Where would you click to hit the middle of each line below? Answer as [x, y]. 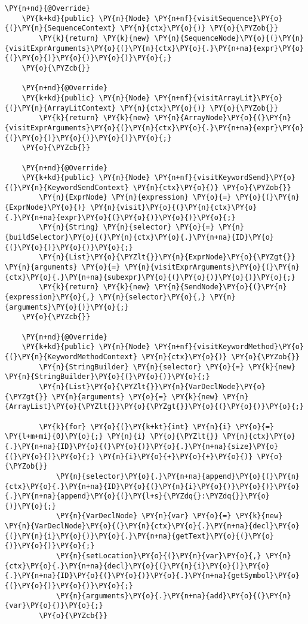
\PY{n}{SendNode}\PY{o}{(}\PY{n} [221, 287]
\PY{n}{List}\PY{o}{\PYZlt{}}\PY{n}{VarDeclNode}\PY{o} [152, 386]
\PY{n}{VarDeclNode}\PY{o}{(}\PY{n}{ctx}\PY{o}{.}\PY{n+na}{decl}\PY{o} [152, 526]
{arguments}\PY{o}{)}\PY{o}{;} [67, 307]
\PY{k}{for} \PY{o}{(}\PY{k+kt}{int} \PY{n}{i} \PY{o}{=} [157, 426]
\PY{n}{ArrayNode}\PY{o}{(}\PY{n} [223, 118]
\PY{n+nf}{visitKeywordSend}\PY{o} [225, 178]
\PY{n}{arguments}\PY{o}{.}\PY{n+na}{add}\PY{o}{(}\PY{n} [173, 596]
